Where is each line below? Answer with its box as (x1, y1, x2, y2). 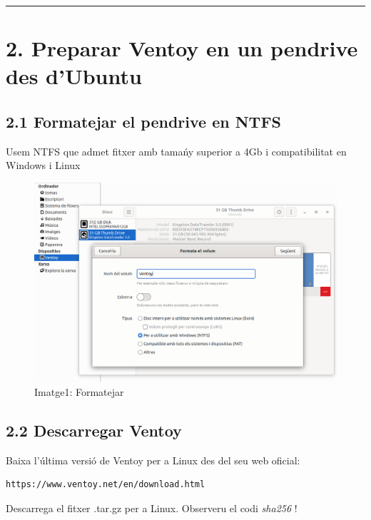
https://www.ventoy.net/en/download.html (6, 479, 205, 490)
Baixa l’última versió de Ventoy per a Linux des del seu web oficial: (6, 452, 300, 467)
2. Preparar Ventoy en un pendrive (6, 34, 358, 63)
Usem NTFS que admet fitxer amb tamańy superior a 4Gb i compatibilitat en (6, 143, 347, 158)
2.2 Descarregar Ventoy (6, 419, 182, 442)
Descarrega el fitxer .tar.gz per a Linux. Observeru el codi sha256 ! (6, 501, 298, 516)
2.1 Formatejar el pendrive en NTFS (6, 110, 282, 132)
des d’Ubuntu (6, 61, 142, 91)
